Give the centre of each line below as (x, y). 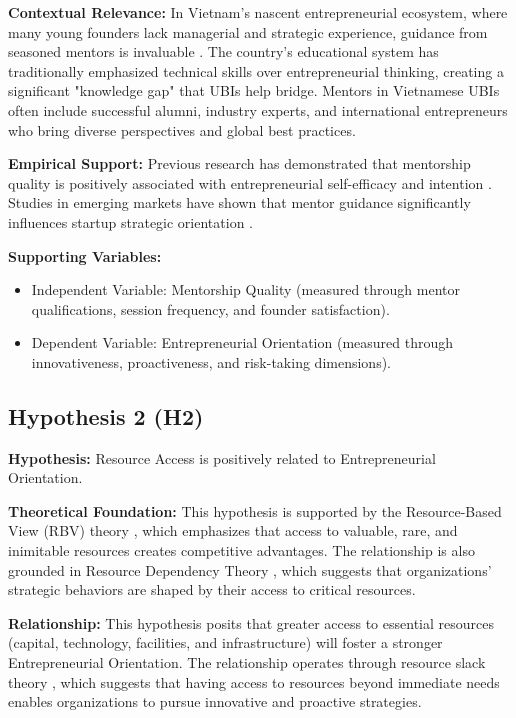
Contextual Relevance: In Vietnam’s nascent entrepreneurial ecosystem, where (258, 12)
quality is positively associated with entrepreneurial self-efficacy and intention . (250, 182)
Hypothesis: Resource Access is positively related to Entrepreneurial (222, 457)
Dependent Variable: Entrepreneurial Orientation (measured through (242, 342)
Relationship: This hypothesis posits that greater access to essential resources (251, 622)
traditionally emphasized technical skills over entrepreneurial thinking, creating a (256, 70)
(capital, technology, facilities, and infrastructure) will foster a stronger (225, 642)
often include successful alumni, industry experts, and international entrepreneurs (258, 109)
